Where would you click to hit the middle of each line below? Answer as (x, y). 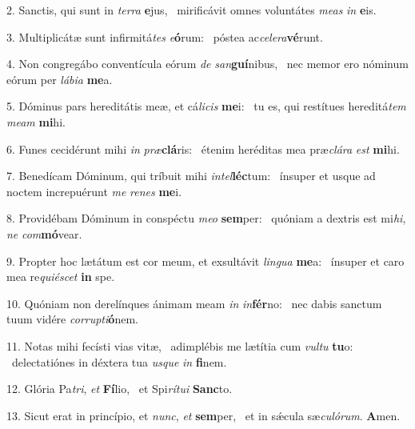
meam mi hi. (36, 121)
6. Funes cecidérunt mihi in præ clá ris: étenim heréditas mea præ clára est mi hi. (203, 148)
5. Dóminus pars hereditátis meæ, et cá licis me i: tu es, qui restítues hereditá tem (206, 106)
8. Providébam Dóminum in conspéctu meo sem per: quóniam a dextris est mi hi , (206, 218)
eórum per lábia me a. (60, 79)
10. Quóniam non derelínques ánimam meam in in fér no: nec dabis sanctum (194, 303)
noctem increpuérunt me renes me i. (94, 191)
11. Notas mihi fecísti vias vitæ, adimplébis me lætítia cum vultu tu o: (180, 345)
